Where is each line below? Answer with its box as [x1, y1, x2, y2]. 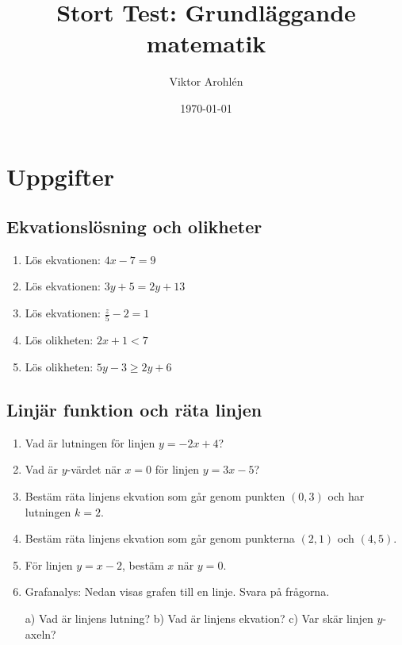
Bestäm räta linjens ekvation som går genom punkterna [25, 530, 295, 547]
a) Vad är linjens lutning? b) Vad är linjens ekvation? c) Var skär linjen [25, 609, 373, 626]
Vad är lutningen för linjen [25, 434, 155, 451]
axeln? [25, 625, 56, 642]
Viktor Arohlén [169, 73, 243, 90]
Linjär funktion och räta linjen [6, 397, 262, 421]
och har [327, 487, 365, 504]
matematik [146, 27, 266, 60]
